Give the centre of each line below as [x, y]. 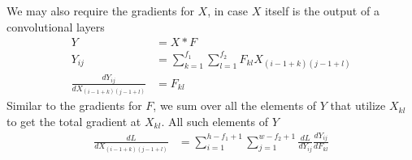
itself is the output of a [322, 11]
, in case [228, 11]
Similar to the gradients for [74, 105]
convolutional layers [56, 26]
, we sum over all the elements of [235, 105]
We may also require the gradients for [100, 11]
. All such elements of [215, 121]
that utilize [358, 105]
